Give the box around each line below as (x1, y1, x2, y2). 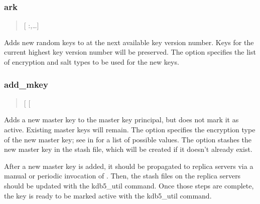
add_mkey (4, 78, 48, 90)
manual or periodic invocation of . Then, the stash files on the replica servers (4, 170, 241, 181)
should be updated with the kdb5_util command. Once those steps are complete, (4, 180, 254, 190)
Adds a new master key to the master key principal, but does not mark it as (4, 114, 239, 125)
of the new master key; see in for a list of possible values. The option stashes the (4, 134, 252, 144)
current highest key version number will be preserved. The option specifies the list (4, 47, 256, 57)
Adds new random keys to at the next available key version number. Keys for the (4, 37, 254, 47)
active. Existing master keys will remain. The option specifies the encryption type (4, 124, 255, 134)
